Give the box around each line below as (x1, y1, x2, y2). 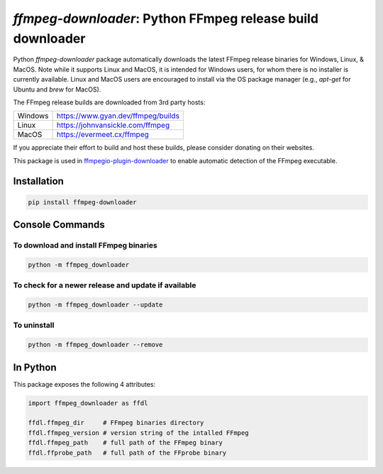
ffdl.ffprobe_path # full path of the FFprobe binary (28, 448, 227, 457)
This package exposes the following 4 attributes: (13, 380, 156, 388)
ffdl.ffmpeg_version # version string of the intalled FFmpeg (28, 429, 249, 436)
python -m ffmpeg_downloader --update (28, 300, 163, 309)
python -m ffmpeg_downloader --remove (28, 341, 163, 349)
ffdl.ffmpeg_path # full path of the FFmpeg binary (28, 439, 223, 447)
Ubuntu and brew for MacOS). (13, 85, 101, 94)
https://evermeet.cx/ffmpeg (56, 130, 149, 140)
